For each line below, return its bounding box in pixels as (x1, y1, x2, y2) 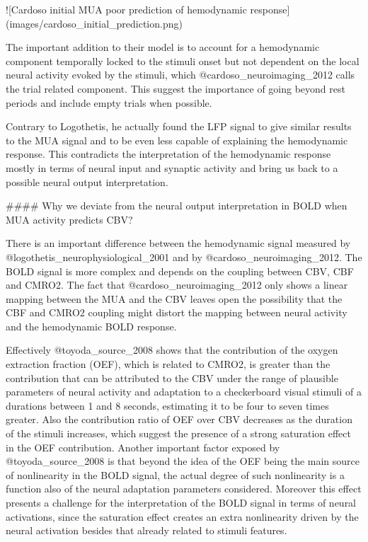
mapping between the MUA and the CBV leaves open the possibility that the (6, 291, 343, 306)
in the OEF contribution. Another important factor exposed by (6, 439, 280, 454)
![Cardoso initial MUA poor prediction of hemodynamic (6, 2, 247, 16)
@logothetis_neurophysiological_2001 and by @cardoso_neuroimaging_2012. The (6, 249, 362, 264)
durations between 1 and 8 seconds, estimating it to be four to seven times (6, 398, 329, 413)
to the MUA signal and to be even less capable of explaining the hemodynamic (6, 132, 348, 147)
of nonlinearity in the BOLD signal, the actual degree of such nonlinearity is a (6, 467, 345, 482)
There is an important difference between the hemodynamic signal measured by (6, 236, 351, 250)
